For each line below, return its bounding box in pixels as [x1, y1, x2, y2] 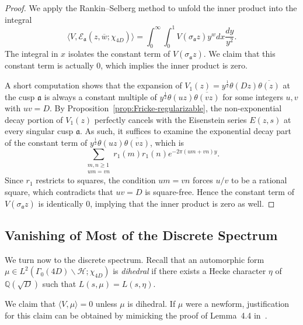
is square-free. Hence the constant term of [145, 186, 294, 198]
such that [42, 278, 76, 290]
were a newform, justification [185, 297, 290, 310]
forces [193, 174, 213, 186]
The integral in [5, 47, 58, 60]
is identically [38, 197, 83, 209]
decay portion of [5, 113, 63, 125]
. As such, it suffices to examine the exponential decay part [79, 125, 291, 137]
